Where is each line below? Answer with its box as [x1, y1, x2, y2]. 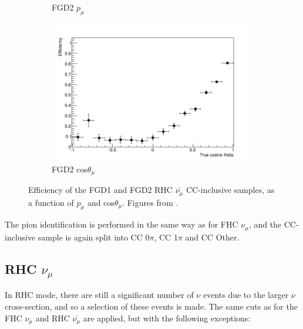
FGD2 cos [52, 162, 87, 175]
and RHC [35, 311, 70, 324]
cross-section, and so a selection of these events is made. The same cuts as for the [5, 300, 298, 312]
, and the [248, 218, 282, 230]
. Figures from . [122, 196, 179, 208]
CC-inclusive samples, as [186, 184, 275, 196]
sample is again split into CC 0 [38, 230, 150, 243]
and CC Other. [185, 230, 240, 243]
